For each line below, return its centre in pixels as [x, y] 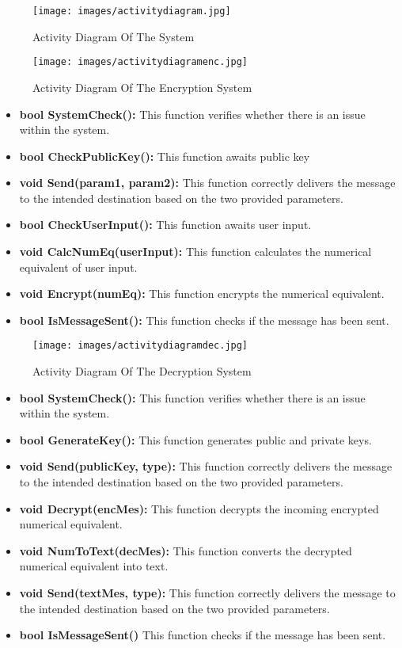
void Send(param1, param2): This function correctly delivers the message [207, 183]
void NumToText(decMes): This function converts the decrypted [186, 550]
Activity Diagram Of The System [114, 36]
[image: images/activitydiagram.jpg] [132, 11]
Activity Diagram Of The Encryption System [142, 87]
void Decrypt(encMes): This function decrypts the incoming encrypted [199, 508]
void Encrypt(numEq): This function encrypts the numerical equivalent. [202, 294]
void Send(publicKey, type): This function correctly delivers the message [206, 466]
